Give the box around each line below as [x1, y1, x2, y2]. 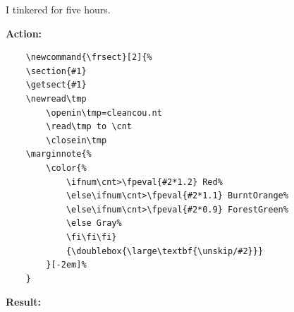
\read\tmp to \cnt [46, 121, 132, 132]
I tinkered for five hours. [6, 2, 111, 16]
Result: [6, 294, 41, 309]
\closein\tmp [46, 135, 107, 145]
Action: [6, 25, 42, 40]
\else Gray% [66, 218, 122, 229]
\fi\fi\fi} [66, 232, 117, 242]
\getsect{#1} [25, 80, 87, 90]
